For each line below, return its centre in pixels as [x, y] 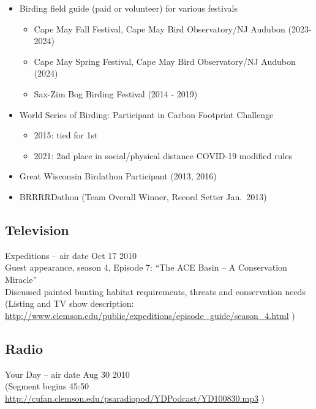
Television [37, 229]
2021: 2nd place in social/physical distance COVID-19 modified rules [163, 155]
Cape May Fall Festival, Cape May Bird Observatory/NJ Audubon [160, 28]
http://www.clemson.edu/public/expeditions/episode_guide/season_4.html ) [150, 315]
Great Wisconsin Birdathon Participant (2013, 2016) [118, 176]
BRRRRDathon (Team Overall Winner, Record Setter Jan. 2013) [143, 196]
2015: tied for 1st [66, 135]
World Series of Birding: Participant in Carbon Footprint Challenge [146, 114]
